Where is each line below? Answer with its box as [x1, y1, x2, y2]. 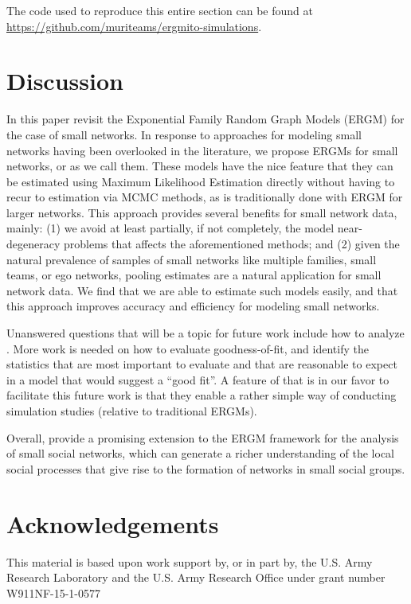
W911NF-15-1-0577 [6, 584, 101, 601]
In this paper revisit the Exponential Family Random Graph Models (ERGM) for [6, 111, 405, 127]
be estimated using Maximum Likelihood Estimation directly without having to [6, 173, 395, 189]
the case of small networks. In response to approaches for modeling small [6, 126, 362, 142]
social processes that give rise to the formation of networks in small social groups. [6, 460, 405, 477]
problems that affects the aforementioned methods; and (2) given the [63, 236, 400, 252]
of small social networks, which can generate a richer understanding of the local [6, 445, 394, 462]
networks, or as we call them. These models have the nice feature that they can [6, 158, 393, 174]
